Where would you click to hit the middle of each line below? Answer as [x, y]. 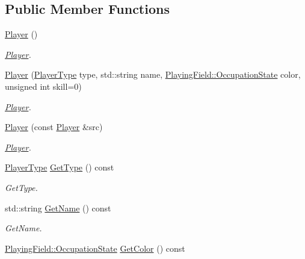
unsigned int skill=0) [43, 86]
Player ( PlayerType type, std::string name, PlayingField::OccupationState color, [153, 74]
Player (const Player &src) [54, 127]
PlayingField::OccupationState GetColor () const [95, 248]
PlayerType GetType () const [60, 167]
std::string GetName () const [58, 208]
